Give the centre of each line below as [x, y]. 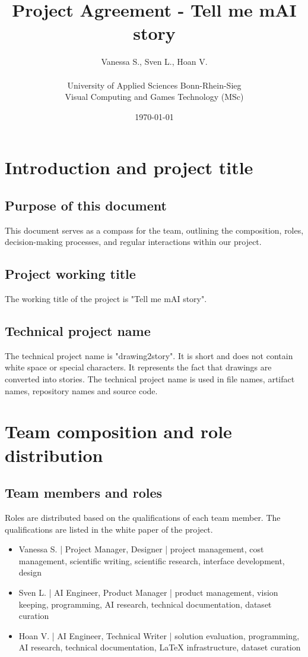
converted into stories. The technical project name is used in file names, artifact [150, 379]
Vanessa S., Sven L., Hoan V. [154, 62]
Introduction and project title [129, 167]
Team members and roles [84, 493]
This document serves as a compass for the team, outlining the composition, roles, [154, 230]
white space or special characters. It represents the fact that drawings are [138, 367]
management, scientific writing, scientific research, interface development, [152, 560]
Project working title [70, 274]
